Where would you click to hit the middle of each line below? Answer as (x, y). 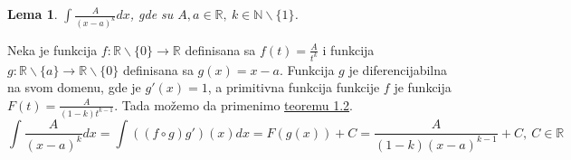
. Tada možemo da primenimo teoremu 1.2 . (233, 104)
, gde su (152, 14)
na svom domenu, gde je (74, 87)
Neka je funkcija (52, 49)
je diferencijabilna (398, 69)
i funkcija (348, 49)
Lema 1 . (33, 14)
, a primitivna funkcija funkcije (294, 87)
